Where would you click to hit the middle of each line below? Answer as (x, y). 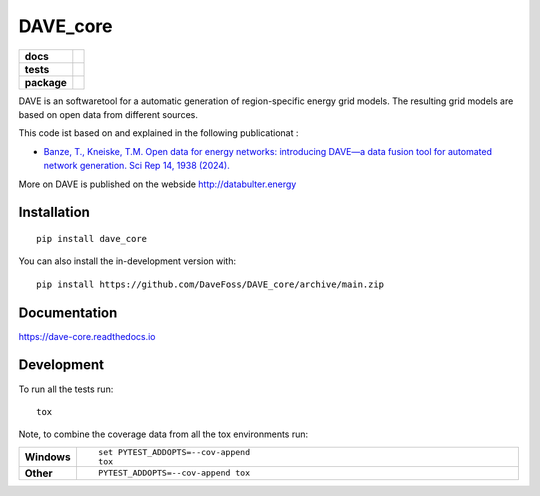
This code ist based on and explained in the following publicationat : (158, 133)
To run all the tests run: (66, 389)
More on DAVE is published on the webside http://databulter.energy (157, 184)
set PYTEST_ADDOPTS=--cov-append (174, 451)
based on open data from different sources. (108, 114)
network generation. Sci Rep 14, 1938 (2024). (136, 166)
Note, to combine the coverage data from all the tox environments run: (163, 434)
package (45, 82)
